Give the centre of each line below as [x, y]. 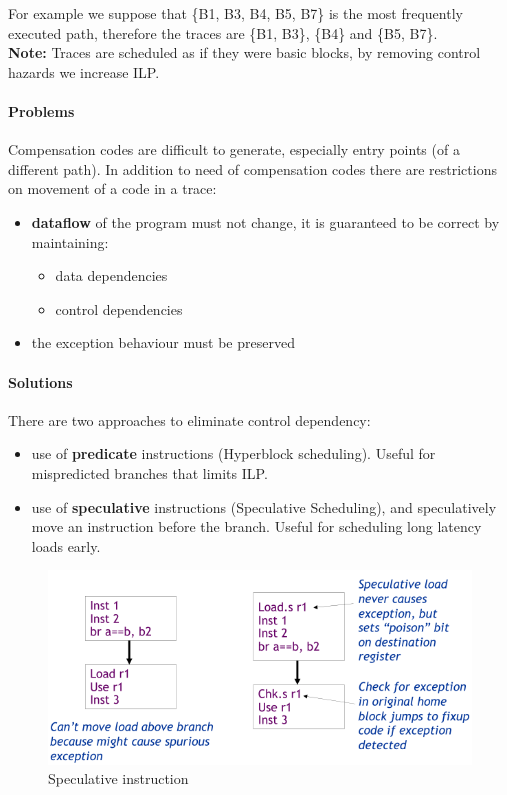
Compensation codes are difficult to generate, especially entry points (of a [234, 149]
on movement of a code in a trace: [112, 188]
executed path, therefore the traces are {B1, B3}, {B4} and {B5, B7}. [223, 32]
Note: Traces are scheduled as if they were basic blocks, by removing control [244, 52]
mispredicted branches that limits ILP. [149, 472]
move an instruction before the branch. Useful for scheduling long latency [256, 526]
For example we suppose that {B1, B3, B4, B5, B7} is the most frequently [235, 13]
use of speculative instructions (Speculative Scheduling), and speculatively [264, 506]
